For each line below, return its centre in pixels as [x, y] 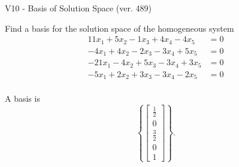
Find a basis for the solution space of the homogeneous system [119, 28]
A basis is [22, 98]
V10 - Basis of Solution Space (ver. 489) [78, 8]
